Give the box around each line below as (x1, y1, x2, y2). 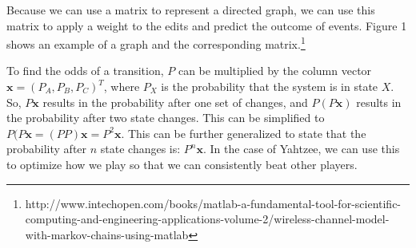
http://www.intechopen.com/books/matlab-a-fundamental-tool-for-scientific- (25, 195, 402, 211)
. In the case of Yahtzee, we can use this (203, 140, 400, 157)
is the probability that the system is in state (161, 78, 378, 95)
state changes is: (100, 140, 181, 157)
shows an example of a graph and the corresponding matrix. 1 (6, 33, 306, 52)
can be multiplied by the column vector (178, 62, 372, 79)
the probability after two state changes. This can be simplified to (6, 109, 325, 126)
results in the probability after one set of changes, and (42, 93, 308, 110)
